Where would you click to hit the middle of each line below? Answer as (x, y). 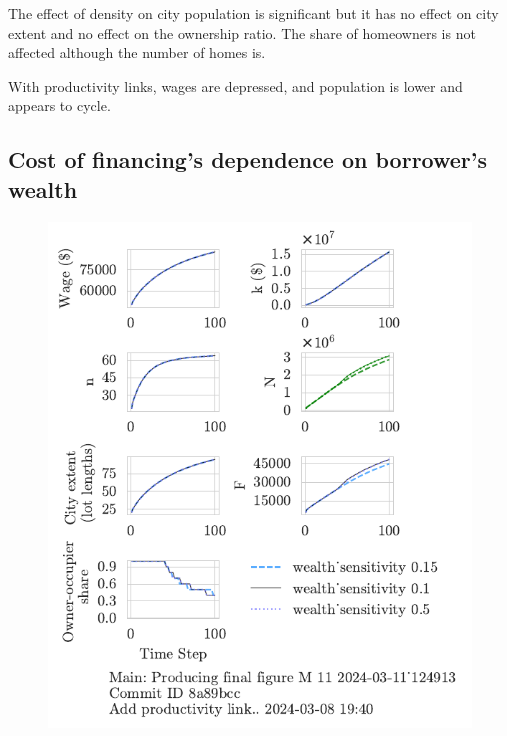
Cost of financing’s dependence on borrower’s (248, 159)
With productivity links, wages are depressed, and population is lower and (235, 85)
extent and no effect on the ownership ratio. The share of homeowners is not (242, 32)
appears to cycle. (59, 105)
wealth (43, 188)
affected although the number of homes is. (137, 52)
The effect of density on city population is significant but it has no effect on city (253, 13)
